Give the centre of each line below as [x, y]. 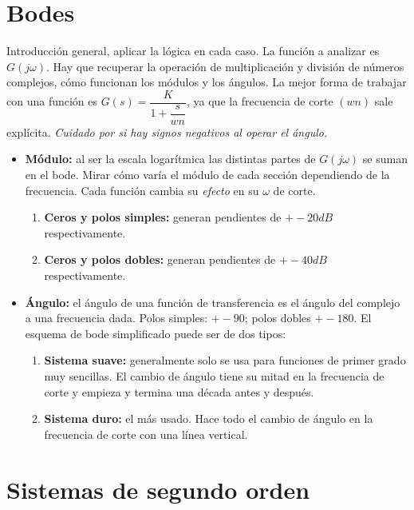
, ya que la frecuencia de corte [260, 101]
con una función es [52, 101]
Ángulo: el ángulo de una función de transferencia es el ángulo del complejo [213, 302]
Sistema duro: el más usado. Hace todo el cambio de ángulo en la [209, 418]
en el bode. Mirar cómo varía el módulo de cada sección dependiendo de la [207, 175]
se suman [385, 159]
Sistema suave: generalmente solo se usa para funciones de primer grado [225, 360]
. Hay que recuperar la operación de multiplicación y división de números [225, 66]
